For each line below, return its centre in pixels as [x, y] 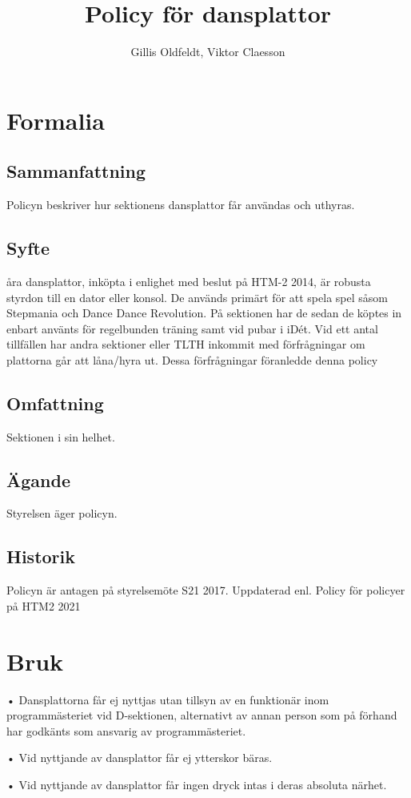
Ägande [38, 480]
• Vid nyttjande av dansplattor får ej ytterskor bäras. [140, 758]
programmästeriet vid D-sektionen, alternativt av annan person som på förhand [202, 715]
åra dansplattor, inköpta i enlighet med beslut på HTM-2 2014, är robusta [189, 281]
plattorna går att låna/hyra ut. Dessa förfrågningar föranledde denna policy [192, 359]
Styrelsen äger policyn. [62, 513]
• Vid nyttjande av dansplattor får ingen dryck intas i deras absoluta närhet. [197, 784]
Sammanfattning [76, 171]
